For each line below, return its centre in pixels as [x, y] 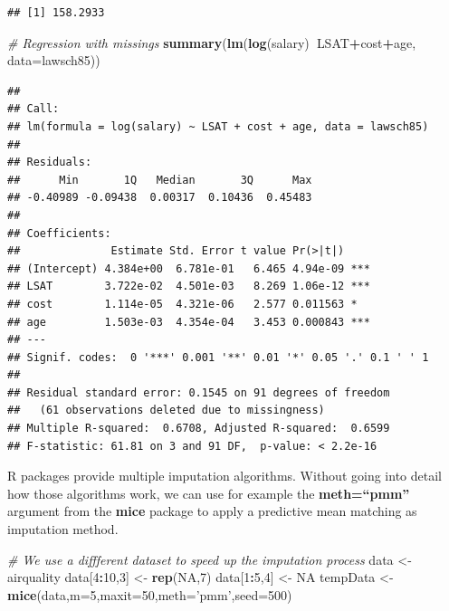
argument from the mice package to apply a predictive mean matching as [212, 511]
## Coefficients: [59, 233]
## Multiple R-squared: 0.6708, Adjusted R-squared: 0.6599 [199, 429]
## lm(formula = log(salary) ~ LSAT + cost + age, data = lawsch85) [218, 126]
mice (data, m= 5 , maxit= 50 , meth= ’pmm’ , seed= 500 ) [150, 594]
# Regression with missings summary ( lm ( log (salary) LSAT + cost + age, [212, 42]
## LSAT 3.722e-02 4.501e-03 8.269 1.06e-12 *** [189, 286]
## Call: [33, 109]
